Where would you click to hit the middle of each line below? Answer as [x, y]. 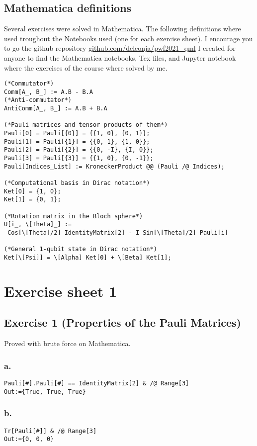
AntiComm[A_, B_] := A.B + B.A [56, 109]
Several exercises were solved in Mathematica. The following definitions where [123, 29]
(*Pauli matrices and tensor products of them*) [86, 125]
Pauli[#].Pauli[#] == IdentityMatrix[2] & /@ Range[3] [97, 383]
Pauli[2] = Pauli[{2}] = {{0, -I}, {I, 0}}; [79, 150]
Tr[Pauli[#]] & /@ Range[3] [50, 431]
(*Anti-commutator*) [38, 100]
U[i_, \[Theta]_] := [38, 224]
